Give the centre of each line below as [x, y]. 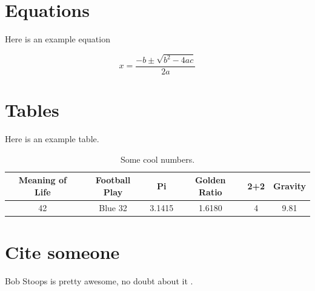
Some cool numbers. [157, 159]
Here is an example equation [58, 39]
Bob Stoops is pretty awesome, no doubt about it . [99, 281]
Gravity [290, 186]
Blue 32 [113, 207]
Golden [211, 180]
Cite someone [62, 252]
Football [113, 180]
